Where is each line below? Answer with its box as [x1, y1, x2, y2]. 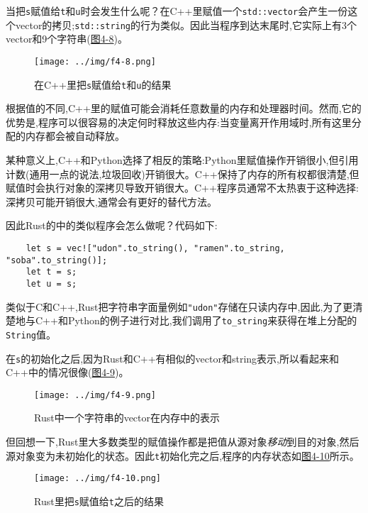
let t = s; [26, 267, 77, 277]
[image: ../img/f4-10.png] [34, 473, 161, 484]
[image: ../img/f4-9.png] [34, 390, 156, 400]
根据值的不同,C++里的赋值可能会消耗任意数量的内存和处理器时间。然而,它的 [6, 101, 362, 116]
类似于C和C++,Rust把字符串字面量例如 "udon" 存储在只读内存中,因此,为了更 [6, 299, 353, 314]
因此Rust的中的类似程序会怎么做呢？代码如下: [6, 218, 218, 233]
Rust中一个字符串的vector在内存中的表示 [34, 410, 221, 425]
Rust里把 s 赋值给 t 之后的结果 [34, 493, 165, 508]
